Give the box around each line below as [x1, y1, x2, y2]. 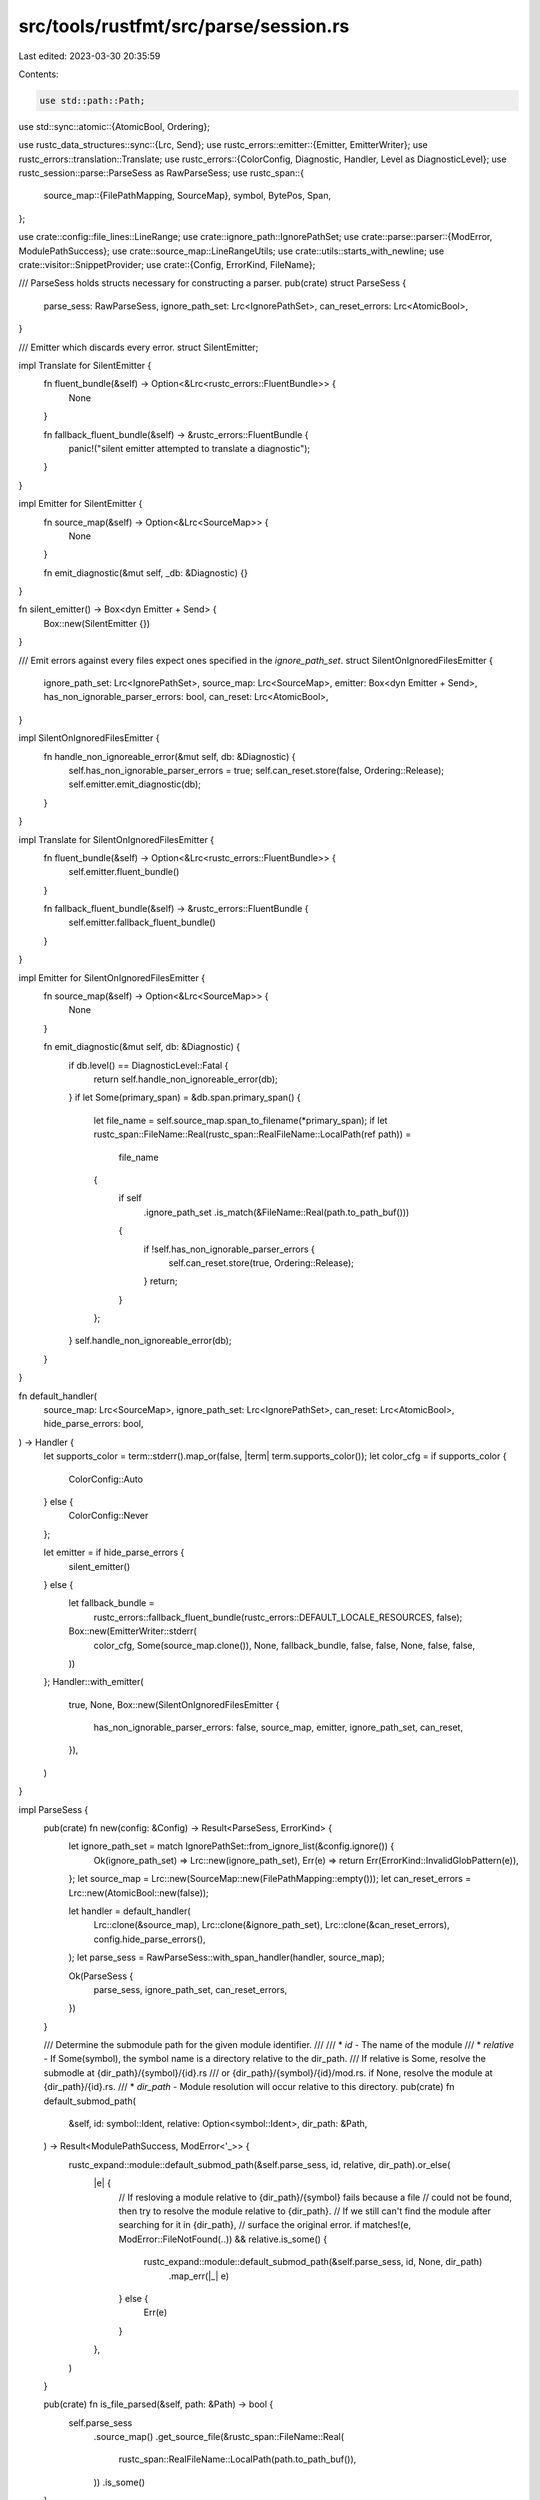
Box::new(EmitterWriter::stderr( [68, 1625, 197, 1637]
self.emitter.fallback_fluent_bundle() [68, 916, 217, 929]
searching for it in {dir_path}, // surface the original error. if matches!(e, [118, 2219, 412, 2231]
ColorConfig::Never [68, 1510, 149, 1522]
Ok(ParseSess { [68, 1970, 134, 1982]
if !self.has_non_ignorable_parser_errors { [143, 1243, 315, 1255]
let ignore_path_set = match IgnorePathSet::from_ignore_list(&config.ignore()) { [68, 1840, 395, 1852]
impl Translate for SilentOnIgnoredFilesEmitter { [18, 833, 215, 845]
